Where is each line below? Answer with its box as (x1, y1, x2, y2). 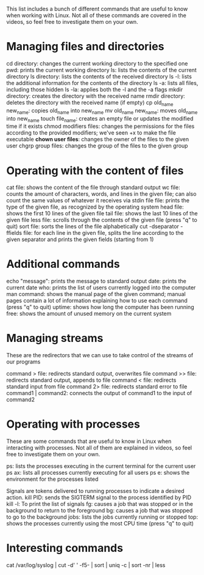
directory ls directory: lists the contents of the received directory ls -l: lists (6, 73, 192, 80)
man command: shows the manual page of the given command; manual (6, 291, 186, 298)
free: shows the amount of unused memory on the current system (6, 310, 172, 317)
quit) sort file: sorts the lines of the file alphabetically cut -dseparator (6, 223, 180, 230)
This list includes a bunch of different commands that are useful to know (6, 6, 188, 12)
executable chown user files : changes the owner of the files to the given (6, 136, 189, 143)
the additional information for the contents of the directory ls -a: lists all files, (6, 79, 199, 86)
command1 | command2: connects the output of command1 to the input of (6, 390, 192, 397)
